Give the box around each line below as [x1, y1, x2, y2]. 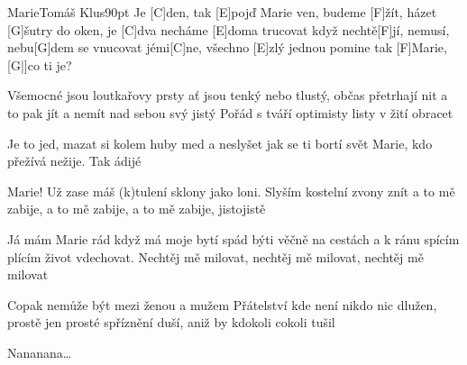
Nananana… [7, 342, 72, 361]
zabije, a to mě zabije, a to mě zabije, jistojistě [7, 199, 266, 218]
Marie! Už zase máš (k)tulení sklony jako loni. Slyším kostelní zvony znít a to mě [7, 181, 455, 200]
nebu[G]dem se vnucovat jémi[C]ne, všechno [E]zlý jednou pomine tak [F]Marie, [7, 38, 447, 57]
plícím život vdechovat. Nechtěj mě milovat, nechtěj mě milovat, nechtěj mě [7, 247, 424, 266]
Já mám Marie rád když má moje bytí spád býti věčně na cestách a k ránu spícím [7, 229, 460, 248]
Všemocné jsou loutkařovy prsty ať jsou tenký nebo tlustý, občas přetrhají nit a [7, 86, 448, 105]
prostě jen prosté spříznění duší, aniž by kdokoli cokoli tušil [7, 313, 335, 332]
